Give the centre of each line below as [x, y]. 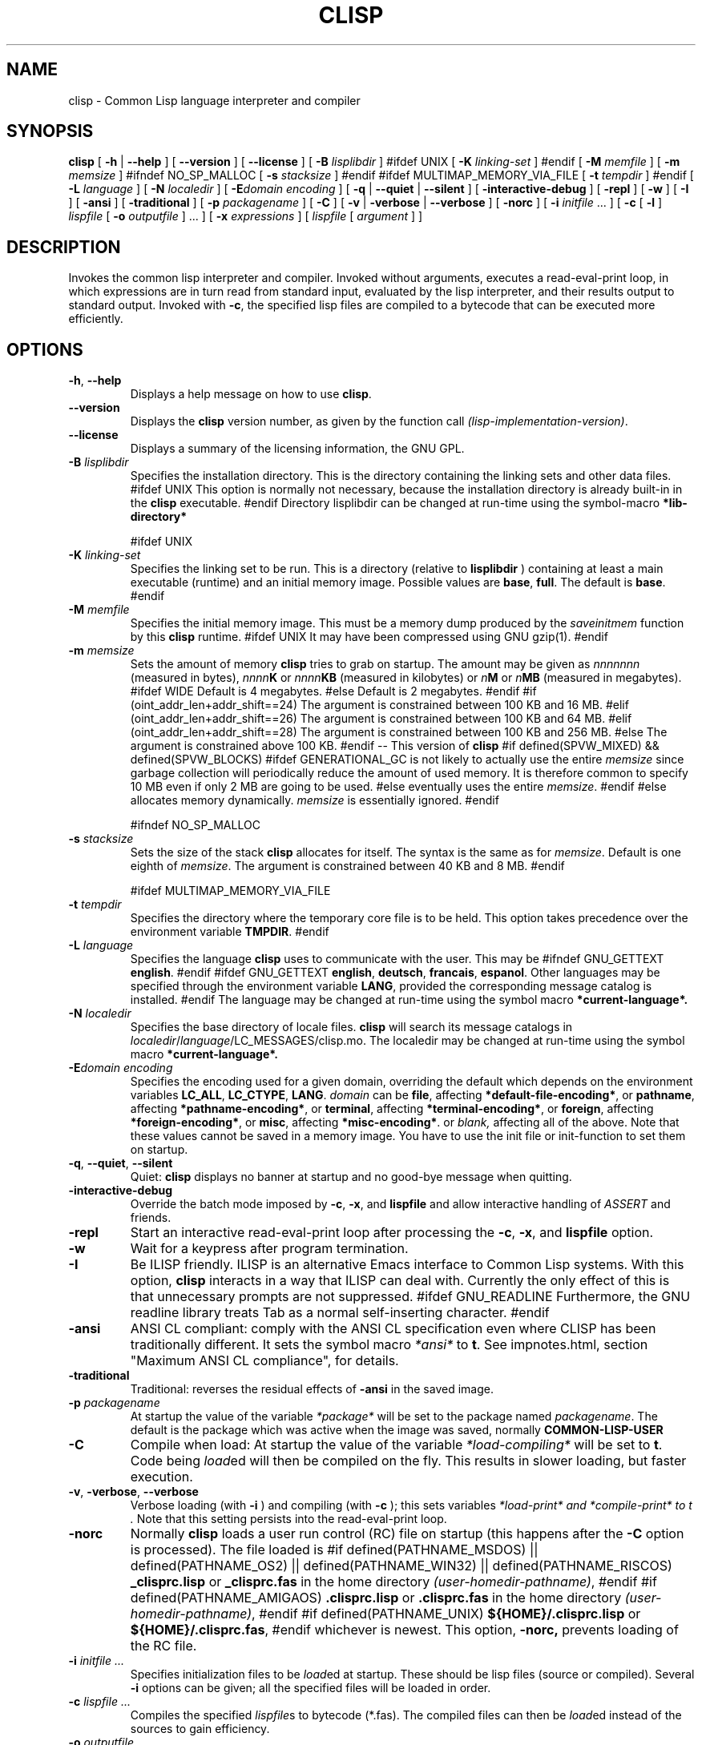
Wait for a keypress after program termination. [269, 1249]
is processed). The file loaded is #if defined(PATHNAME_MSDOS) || [334, 1550]
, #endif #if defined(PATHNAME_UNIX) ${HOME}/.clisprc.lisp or [446, 1614]
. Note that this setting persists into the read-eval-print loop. [288, 1519]
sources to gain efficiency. [200, 1729]
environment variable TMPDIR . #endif [230, 932]
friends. [151, 1218]
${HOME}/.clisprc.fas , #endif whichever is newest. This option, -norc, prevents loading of [404, 1630]
